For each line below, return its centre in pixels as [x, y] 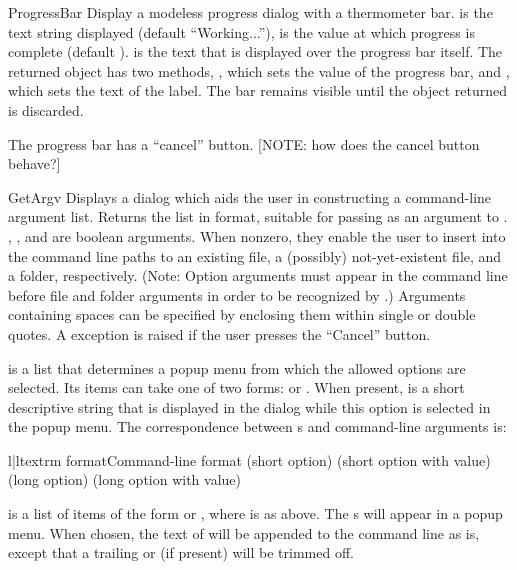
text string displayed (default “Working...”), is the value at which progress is [241, 31]
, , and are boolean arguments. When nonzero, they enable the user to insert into [257, 235]
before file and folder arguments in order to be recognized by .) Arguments [237, 294]
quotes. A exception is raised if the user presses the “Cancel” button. [219, 333]
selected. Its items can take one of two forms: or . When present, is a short [236, 387]
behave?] [34, 163]
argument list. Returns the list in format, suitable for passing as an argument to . [258, 216]
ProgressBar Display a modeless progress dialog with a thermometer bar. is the [250, 12]
